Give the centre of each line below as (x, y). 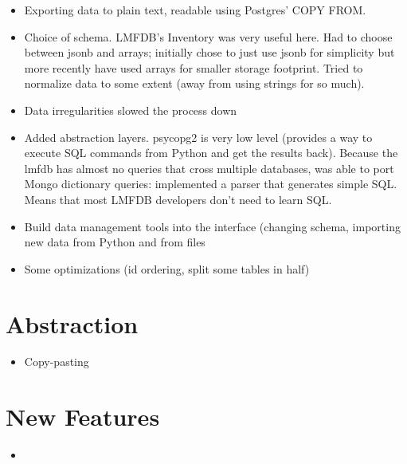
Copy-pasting (57, 362)
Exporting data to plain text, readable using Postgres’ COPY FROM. (195, 10)
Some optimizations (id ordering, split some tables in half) (167, 268)
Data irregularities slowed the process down (131, 110)
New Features (83, 417)
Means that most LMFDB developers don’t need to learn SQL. (178, 199)
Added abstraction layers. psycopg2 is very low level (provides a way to (198, 137)
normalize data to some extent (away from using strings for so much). (194, 83)
